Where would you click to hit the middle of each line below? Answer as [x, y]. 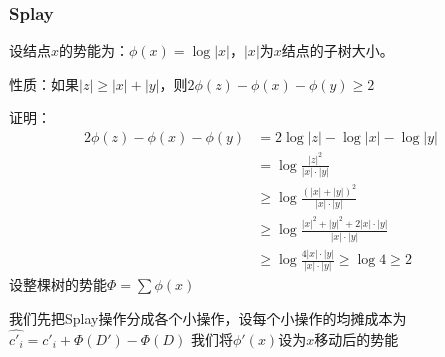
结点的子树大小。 [337, 50]
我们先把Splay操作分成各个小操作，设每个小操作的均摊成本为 [208, 317]
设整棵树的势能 [58, 284]
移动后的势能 [356, 338]
